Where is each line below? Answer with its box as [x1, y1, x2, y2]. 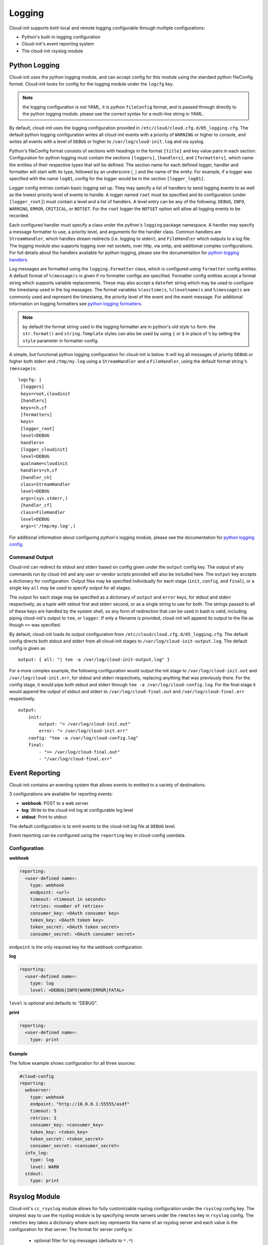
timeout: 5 [30, 1108, 57, 1114]
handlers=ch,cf [20, 468, 58, 473]
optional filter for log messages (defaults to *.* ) [34, 1238, 133, 1244]
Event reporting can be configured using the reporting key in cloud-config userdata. [9, 832, 186, 839]
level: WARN [30, 1164, 60, 1170]
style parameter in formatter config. [22, 338, 99, 344]
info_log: [25, 1150, 49, 1155]
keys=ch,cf [20, 405, 47, 410]
